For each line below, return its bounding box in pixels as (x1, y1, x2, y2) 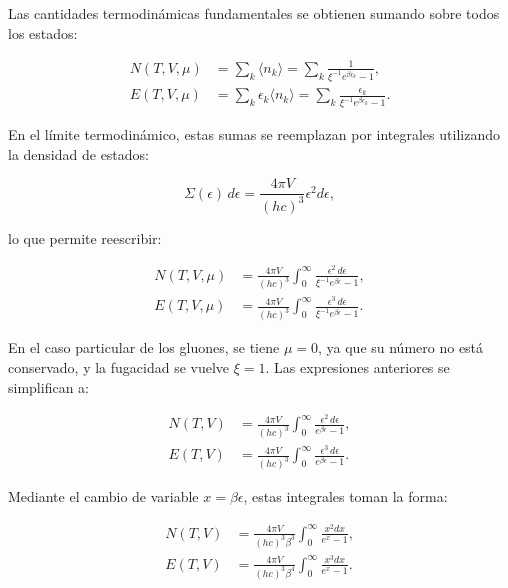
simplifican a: (8, 376, 89, 397)
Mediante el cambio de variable (8, 486, 199, 507)
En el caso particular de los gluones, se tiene (8, 337, 280, 358)
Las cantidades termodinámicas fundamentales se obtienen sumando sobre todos (8, 3, 500, 23)
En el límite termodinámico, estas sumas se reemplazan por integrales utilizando (8, 124, 500, 145)
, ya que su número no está (318, 337, 484, 358)
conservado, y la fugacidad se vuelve (8, 356, 230, 377)
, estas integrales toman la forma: (243, 486, 448, 507)
